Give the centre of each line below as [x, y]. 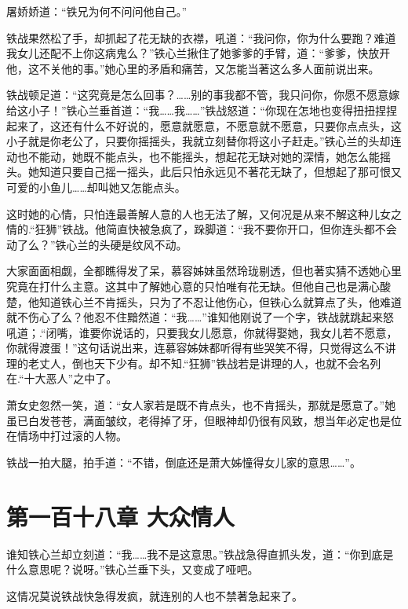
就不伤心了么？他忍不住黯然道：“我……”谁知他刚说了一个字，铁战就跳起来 [195, 317]
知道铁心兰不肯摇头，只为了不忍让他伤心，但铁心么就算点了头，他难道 [220, 301]
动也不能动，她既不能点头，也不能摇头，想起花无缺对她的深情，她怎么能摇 [199, 156]
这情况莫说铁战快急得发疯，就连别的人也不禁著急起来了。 [155, 595]
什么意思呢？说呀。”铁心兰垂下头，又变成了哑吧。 [133, 569]
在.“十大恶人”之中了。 [62, 378]
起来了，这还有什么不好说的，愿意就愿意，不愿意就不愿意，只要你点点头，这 [204, 125]
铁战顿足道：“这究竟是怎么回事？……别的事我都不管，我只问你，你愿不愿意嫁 [203, 95]
